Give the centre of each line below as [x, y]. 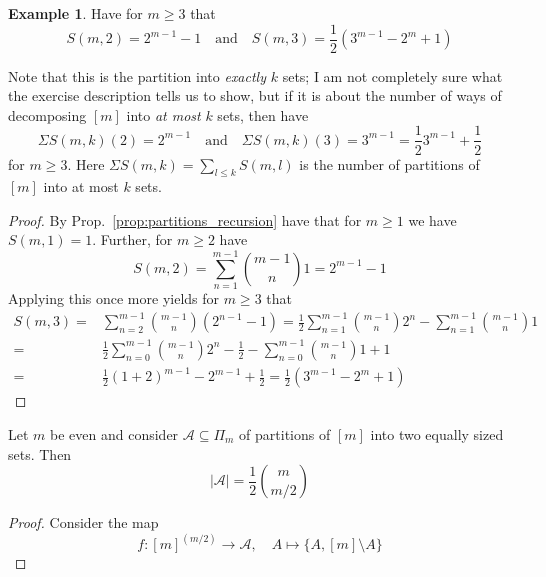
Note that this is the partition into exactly [137, 75]
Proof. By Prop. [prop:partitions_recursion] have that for [185, 219]
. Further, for [132, 239]
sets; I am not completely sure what [392, 75]
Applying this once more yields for [114, 298]
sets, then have [263, 114]
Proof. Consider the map [83, 522]
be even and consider [114, 433]
